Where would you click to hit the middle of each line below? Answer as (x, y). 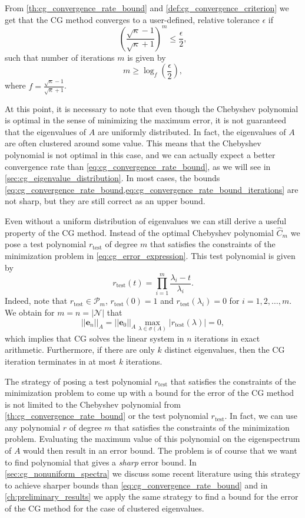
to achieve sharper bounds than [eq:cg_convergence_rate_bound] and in (136, 485)
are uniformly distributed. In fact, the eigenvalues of (192, 131)
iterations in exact (227, 338)
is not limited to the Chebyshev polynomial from (93, 404)
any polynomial (33, 427)
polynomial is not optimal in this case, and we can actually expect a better (140, 155)
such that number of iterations (60, 57)
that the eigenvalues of (46, 131)
